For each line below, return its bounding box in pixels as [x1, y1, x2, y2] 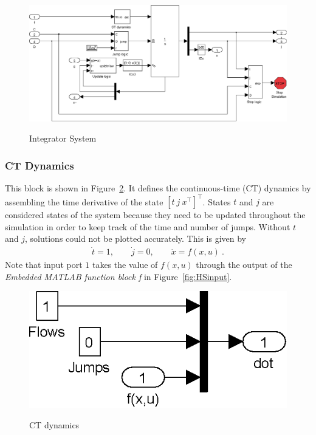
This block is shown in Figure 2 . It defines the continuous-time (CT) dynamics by [5, 182, 311, 194]
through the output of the [196, 258, 292, 271]
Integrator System [29, 132, 97, 145]
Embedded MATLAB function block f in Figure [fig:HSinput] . [5, 270, 232, 283]
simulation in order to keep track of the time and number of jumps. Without [5, 220, 290, 233]
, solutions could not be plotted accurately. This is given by [25, 232, 246, 245]
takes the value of [92, 258, 158, 271]
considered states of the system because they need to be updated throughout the [5, 208, 306, 221]
